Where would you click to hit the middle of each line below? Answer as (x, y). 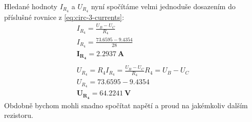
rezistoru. (19, 115)
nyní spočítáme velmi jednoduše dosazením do (163, 6)
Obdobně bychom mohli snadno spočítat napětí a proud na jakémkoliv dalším (126, 105)
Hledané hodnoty (31, 6)
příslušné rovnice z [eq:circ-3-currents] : (64, 17)
